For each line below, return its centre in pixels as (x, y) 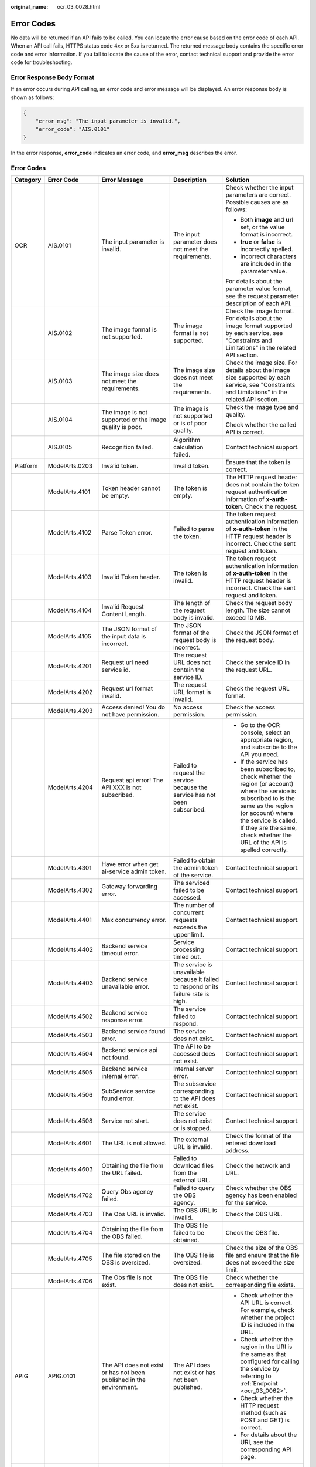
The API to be (192, 1046)
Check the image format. (260, 311)
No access (188, 707)
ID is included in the (267, 1324)
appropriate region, (267, 739)
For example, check (267, 1310)
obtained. (186, 1240)
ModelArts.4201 (70, 666)
